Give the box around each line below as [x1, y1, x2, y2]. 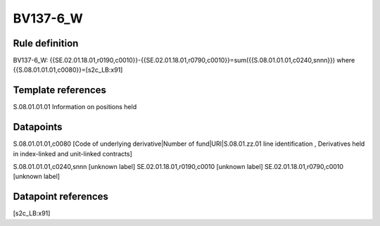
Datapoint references [13, 191, 109, 203]
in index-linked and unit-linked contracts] [13, 149, 133, 158]
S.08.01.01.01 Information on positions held [13, 103, 137, 111]
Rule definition [13, 37, 79, 49]
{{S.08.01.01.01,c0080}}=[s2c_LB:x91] [13, 65, 123, 74]
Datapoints [13, 121, 63, 133]
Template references [13, 84, 107, 96]
